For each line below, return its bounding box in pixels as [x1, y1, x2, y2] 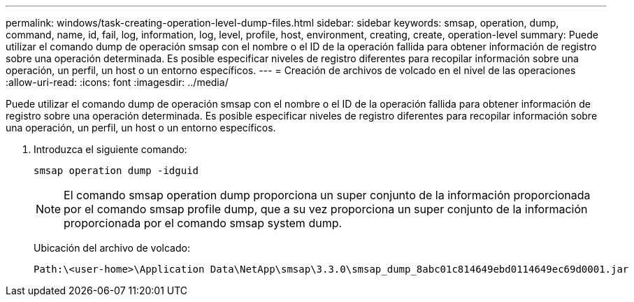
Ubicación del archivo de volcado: [34, 242, 190, 254]
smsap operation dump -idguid [34, 165, 199, 176]
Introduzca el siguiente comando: [34, 143, 187, 155]
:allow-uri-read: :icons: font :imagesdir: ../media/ [6, 76, 229, 88]
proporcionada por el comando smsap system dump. [64, 216, 343, 230]
